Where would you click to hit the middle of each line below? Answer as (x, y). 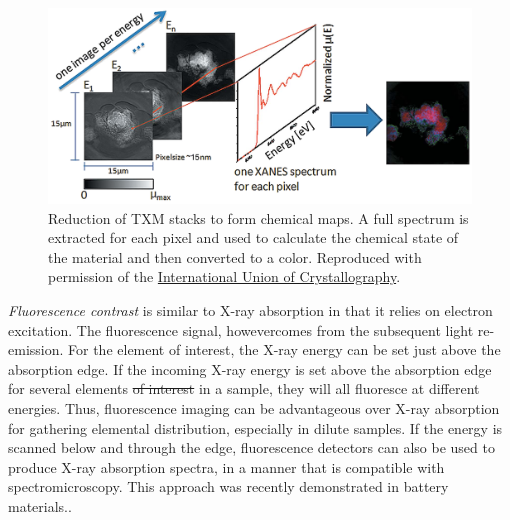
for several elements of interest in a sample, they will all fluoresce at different (244, 388)
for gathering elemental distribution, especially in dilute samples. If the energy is (255, 427)
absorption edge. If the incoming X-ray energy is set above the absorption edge (250, 368)
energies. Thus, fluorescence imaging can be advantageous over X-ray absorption (254, 407)
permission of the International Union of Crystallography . (224, 276)
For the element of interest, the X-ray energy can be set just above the (284, 349)
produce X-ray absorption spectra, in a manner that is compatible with (226, 466)
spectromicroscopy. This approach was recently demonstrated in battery (228, 486)
